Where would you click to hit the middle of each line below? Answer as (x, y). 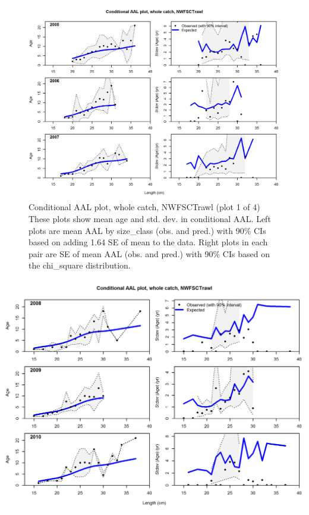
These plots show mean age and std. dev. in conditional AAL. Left (150, 219)
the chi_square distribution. (80, 265)
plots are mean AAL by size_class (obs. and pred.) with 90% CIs (147, 230)
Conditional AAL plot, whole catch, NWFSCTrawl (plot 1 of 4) (144, 207)
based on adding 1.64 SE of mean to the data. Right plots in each (148, 242)
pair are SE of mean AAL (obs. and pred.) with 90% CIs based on (149, 253)
